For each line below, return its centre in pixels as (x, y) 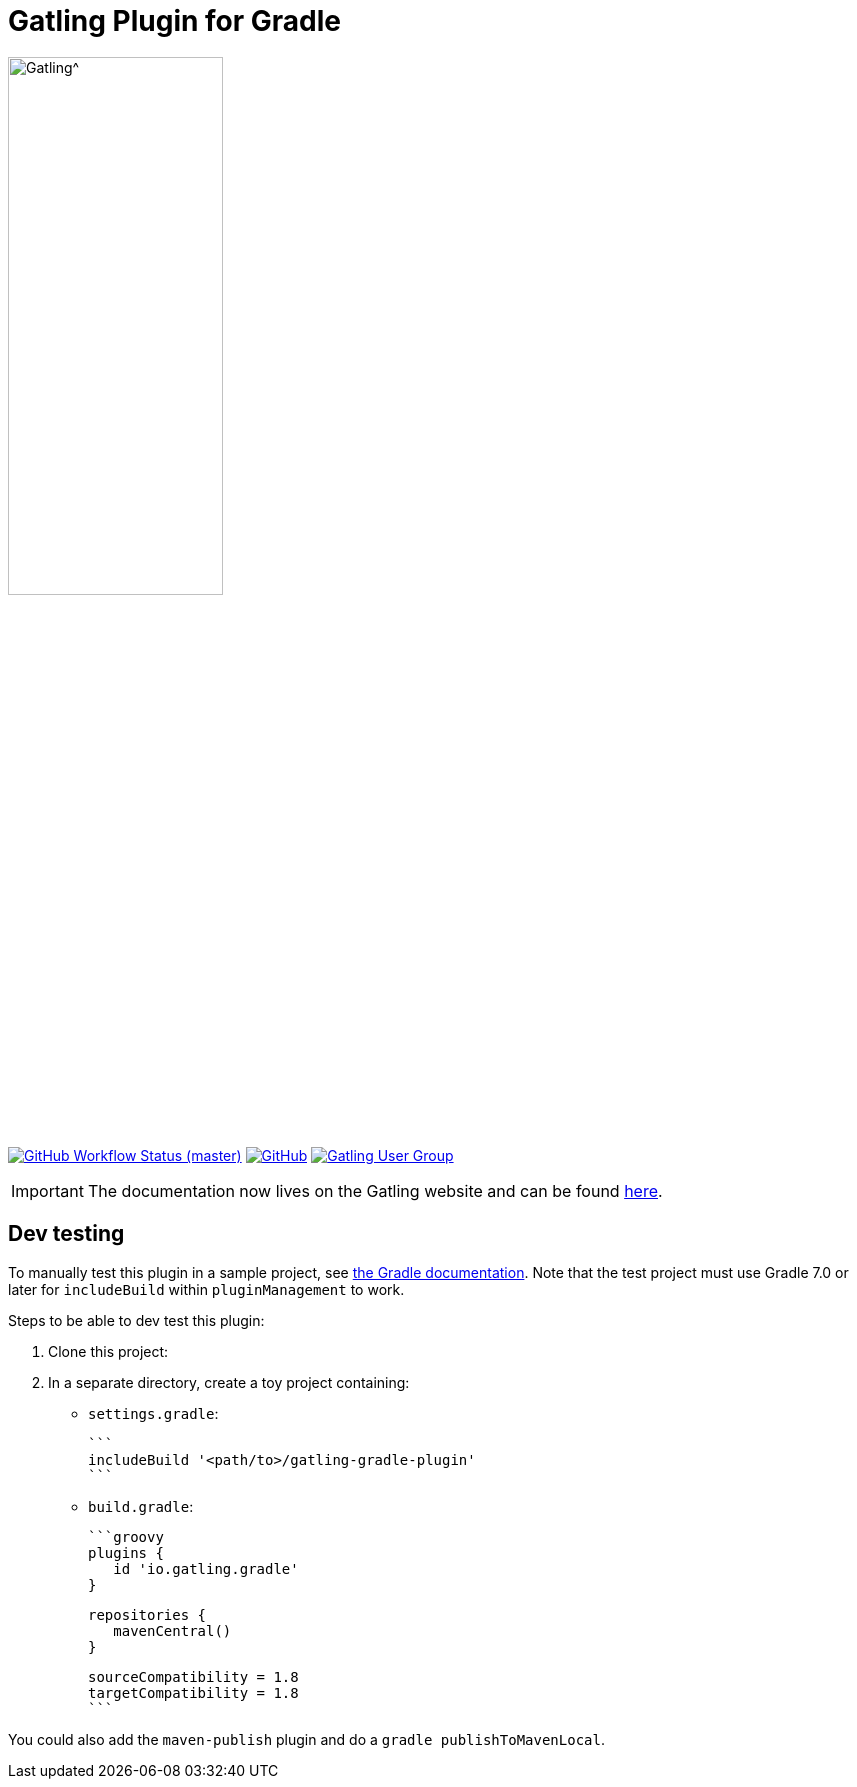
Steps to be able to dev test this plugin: (136, 1320)
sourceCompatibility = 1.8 (193, 1676)
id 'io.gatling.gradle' (206, 1568)
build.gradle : (141, 1506)
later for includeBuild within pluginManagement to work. (206, 1289)
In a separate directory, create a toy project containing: (229, 1382)
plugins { (126, 1552)
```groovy (126, 1536)
